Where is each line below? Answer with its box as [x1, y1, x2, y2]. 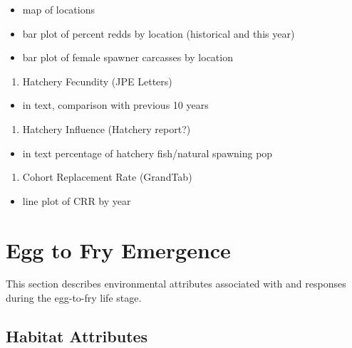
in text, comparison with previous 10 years [22, 97, 209, 112]
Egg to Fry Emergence [6, 235, 231, 264]
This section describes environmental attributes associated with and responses [6, 276, 346, 291]
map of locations [22, 2, 95, 16]
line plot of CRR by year [22, 193, 131, 208]
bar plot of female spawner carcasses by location [22, 50, 233, 65]
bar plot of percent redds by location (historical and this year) [22, 26, 295, 41]
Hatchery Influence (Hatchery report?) [22, 121, 191, 136]
